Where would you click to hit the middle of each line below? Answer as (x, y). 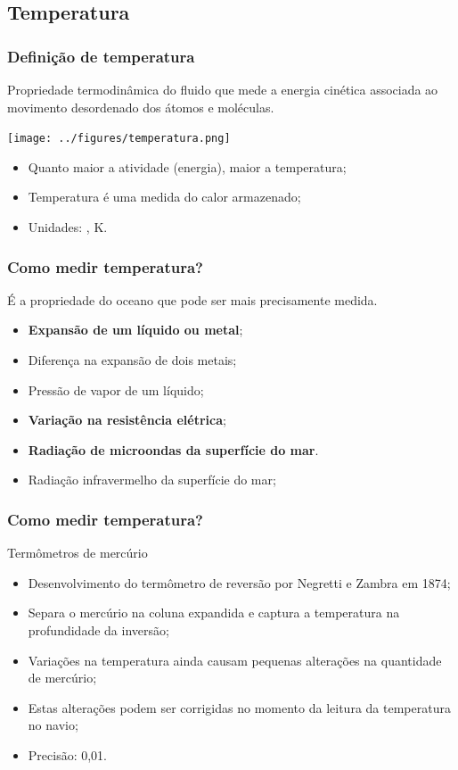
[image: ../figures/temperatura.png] (119, 139)
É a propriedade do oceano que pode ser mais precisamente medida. (192, 299)
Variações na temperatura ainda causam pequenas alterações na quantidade (235, 660)
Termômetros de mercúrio (78, 553)
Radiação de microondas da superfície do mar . (173, 449)
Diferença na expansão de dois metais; (132, 360)
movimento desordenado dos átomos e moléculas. (141, 107)
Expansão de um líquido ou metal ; (135, 330)
